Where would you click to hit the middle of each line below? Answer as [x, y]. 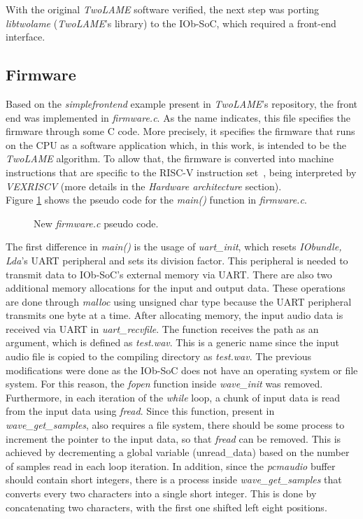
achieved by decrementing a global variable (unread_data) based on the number [178, 452]
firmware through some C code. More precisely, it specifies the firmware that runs [180, 131]
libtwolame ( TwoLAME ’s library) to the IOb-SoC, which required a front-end [171, 23]
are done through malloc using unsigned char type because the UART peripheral [179, 301]
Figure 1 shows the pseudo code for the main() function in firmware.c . [156, 200]
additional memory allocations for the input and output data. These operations [176, 288]
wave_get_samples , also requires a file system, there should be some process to [175, 425]
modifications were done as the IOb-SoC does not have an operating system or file [182, 370]
